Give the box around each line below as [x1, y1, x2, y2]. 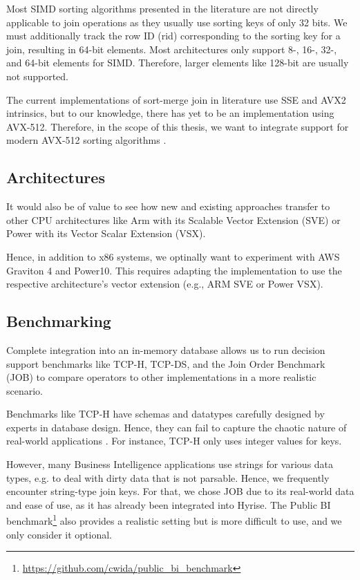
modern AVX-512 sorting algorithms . [6, 133, 167, 147]
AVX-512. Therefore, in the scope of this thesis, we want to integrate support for [6, 119, 349, 133]
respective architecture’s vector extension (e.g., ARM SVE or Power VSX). [6, 277, 323, 291]
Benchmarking [6, 310, 111, 332]
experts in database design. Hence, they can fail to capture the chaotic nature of [6, 420, 347, 434]
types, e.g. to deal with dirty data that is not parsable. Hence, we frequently [6, 470, 330, 485]
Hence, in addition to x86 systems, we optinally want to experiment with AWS [6, 249, 340, 263]
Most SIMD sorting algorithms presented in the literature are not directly [6, 1, 319, 15]
